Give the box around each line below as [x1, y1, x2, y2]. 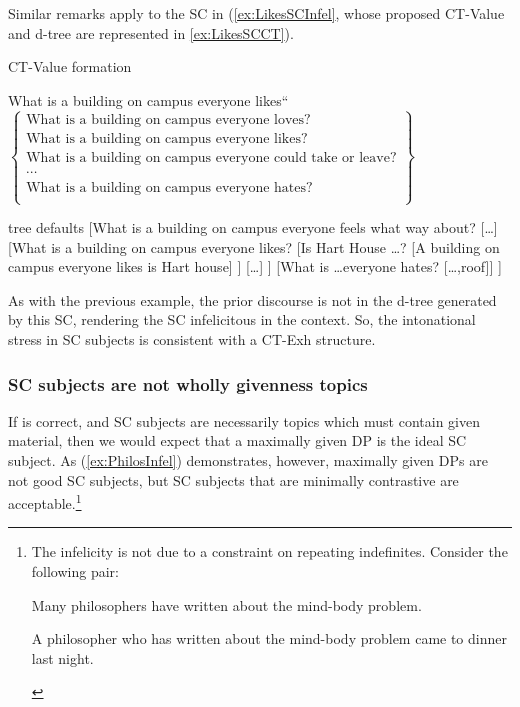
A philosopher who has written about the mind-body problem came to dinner [31, 628, 507, 649]
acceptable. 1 [8, 490, 82, 513]
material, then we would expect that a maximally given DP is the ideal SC [8, 430, 467, 451]
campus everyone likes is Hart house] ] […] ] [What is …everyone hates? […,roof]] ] [8, 256, 502, 277]
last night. [31, 647, 94, 668]
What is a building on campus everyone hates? [26, 180, 313, 195]
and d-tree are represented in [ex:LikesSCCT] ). [8, 22, 294, 43]
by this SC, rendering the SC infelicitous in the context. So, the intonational [8, 309, 476, 330]
